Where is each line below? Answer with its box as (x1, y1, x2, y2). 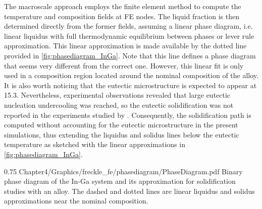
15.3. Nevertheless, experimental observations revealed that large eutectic (4, 90, 231, 100)
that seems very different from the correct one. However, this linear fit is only (4, 60, 244, 71)
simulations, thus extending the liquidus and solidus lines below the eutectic (4, 129, 239, 140)
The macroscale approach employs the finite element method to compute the (4, 1, 241, 11)
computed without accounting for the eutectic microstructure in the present (4, 119, 238, 130)
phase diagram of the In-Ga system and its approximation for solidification (4, 176, 236, 186)
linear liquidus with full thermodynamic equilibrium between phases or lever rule (4, 30, 254, 41)
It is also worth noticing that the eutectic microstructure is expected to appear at (4, 80, 257, 90)
